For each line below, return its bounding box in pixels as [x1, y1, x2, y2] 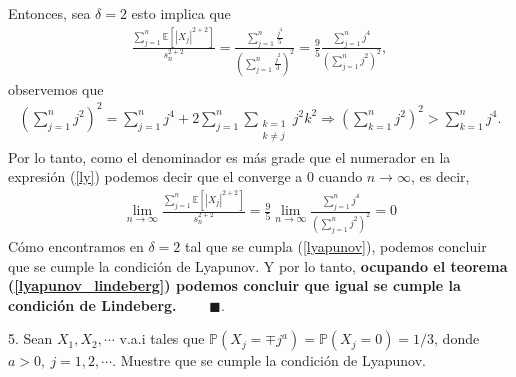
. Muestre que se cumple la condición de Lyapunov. [112, 350, 426, 371]
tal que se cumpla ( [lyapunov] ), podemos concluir [185, 235, 487, 256]
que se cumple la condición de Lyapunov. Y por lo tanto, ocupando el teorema [8, 255, 508, 276]
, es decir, [410, 166, 470, 187]
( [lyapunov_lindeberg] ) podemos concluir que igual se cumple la [8, 275, 461, 296]
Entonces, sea [8, 3, 91, 23]
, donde [434, 328, 480, 349]
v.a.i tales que [119, 328, 205, 349]
